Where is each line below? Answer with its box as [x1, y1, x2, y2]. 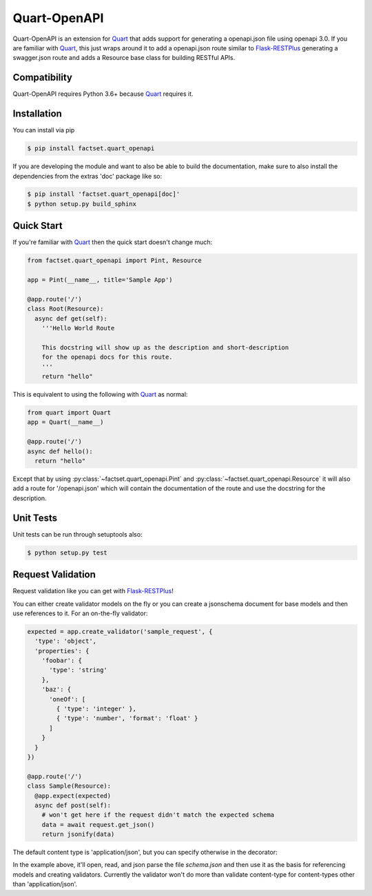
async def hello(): [27, 447, 93, 455]
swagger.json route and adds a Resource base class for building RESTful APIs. [12, 54, 236, 62]
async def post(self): [34, 801, 112, 809]
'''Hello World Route [41, 324, 115, 332]
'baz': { [41, 686, 72, 693]
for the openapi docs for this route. [41, 353, 173, 361]
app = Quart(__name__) [27, 418, 104, 426]
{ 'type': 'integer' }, [56, 705, 137, 713]
